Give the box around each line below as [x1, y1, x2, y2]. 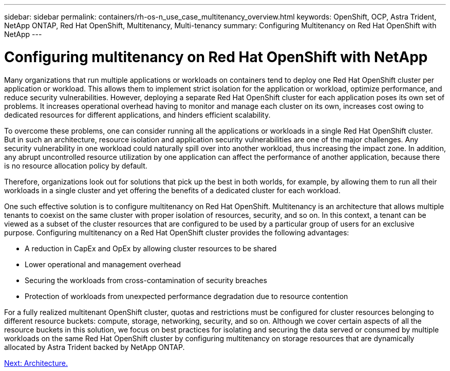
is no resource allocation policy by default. [4, 161, 147, 170]
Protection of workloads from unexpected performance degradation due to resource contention [25, 291, 348, 301]
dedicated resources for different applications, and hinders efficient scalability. [4, 110, 271, 119]
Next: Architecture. [4, 358, 68, 367]
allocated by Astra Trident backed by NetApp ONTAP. [4, 342, 185, 351]
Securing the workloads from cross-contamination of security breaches [25, 275, 267, 285]
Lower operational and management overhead [25, 259, 181, 269]
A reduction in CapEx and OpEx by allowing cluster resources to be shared [25, 244, 277, 253]
